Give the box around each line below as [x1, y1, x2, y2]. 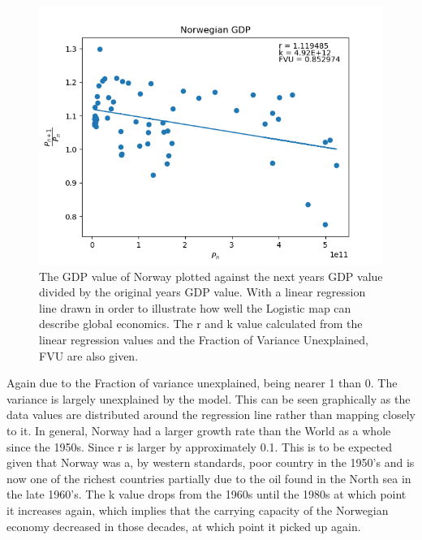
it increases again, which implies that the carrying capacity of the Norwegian [6, 501, 389, 518]
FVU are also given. [39, 347, 139, 364]
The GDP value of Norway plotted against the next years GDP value [39, 267, 383, 284]
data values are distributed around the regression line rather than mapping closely [6, 406, 416, 423]
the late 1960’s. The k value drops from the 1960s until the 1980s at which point [6, 486, 407, 503]
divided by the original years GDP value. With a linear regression [39, 283, 366, 300]
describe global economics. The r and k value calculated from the [39, 315, 363, 332]
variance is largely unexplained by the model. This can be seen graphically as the [6, 390, 411, 407]
